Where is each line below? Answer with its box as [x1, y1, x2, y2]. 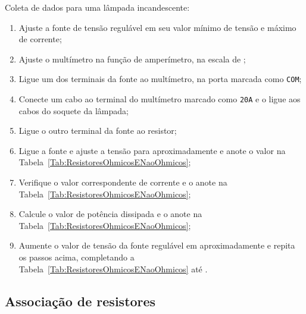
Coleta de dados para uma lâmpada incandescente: [5, 1, 190, 13]
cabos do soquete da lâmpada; [18, 104, 129, 117]
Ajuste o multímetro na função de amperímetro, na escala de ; [18, 52, 246, 65]
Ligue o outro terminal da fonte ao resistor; [18, 124, 177, 137]
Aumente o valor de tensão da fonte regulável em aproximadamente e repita [18, 239, 295, 252]
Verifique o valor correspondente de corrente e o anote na [18, 176, 227, 189]
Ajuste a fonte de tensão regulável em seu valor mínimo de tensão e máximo [18, 21, 296, 33]
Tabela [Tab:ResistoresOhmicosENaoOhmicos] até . [18, 262, 208, 275]
